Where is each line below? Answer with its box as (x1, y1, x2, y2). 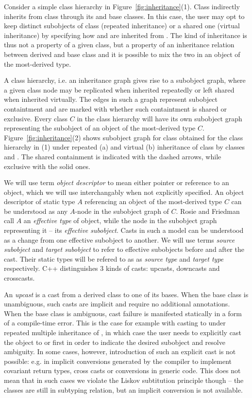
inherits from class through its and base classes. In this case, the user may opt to (4, 11, 245, 21)
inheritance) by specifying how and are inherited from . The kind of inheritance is (4, 30, 247, 40)
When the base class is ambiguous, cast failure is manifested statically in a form (4, 308, 242, 318)
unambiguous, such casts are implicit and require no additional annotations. (4, 299, 230, 309)
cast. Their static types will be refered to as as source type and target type (4, 253, 224, 264)
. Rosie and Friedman (176, 206, 240, 216)
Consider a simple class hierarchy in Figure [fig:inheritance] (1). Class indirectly (4, 1, 240, 11)
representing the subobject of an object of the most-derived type (4, 123, 196, 133)
